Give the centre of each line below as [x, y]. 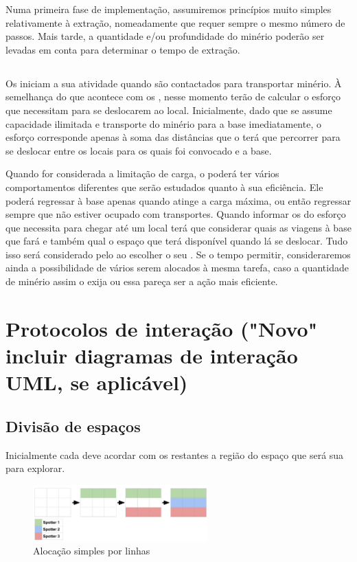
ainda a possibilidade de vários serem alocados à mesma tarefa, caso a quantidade [177, 268]
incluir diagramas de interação [152, 356]
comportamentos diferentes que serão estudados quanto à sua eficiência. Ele [164, 187]
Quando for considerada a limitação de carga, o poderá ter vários [142, 173]
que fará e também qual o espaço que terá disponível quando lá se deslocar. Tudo [177, 241]
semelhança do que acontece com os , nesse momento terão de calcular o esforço [173, 97]
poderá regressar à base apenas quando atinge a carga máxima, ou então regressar [178, 200]
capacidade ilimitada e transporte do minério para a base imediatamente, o [163, 123]
